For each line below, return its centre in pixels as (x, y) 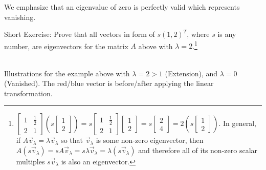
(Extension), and (191, 73)
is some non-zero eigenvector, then (150, 140)
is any (227, 34)
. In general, (237, 123)
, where (198, 34)
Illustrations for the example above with (67, 73)
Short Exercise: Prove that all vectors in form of (80, 34)
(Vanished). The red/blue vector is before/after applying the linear (109, 83)
